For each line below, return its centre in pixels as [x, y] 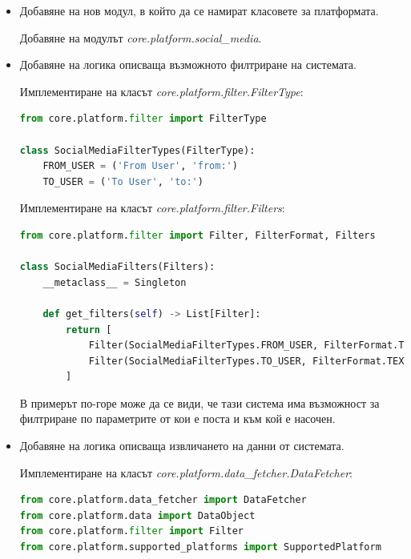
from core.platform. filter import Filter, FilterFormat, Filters [197, 235]
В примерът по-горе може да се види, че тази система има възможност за [199, 402]
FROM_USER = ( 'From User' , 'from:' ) [140, 166]
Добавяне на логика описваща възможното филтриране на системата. [188, 64]
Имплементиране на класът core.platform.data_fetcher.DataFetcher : [186, 472]
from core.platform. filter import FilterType [143, 119]
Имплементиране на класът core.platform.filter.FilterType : [161, 91]
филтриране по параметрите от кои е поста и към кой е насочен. [177, 418]
